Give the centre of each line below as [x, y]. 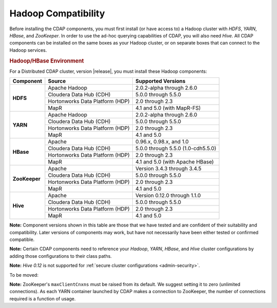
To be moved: [24, 275]
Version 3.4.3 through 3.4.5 [168, 169]
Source [57, 81]
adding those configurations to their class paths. [61, 256]
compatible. [22, 239]
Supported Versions [160, 81]
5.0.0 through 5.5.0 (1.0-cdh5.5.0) [176, 149]
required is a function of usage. [43, 299]
